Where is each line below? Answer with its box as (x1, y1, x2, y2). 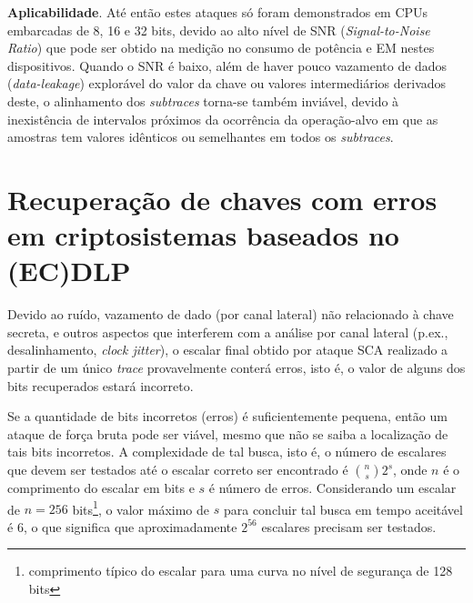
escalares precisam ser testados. (261, 517, 437, 536)
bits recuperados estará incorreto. (7, 376, 194, 395)
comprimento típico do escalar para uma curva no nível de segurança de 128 (28, 561, 453, 580)
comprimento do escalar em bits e (7, 478, 195, 497)
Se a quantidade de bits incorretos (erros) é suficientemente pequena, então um (7, 407, 448, 426)
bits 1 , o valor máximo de (72, 497, 210, 518)
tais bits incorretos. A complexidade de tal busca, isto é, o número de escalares (7, 442, 447, 461)
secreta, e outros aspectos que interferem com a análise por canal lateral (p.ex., (7, 322, 448, 341)
